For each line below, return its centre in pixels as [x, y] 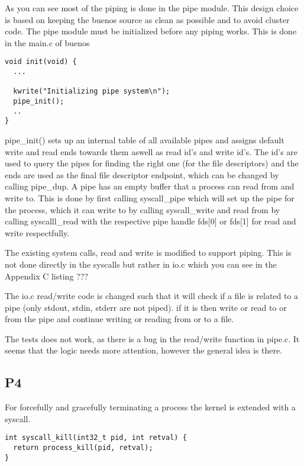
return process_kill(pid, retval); [83, 448]
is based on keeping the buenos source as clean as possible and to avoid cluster [147, 19]
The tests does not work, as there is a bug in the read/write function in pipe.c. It [152, 338]
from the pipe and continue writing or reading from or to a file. [119, 319]
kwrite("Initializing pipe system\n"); [92, 91]
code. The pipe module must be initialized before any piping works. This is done [151, 31]
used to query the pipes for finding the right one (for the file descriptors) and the [152, 163]
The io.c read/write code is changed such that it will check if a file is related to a [152, 296]
